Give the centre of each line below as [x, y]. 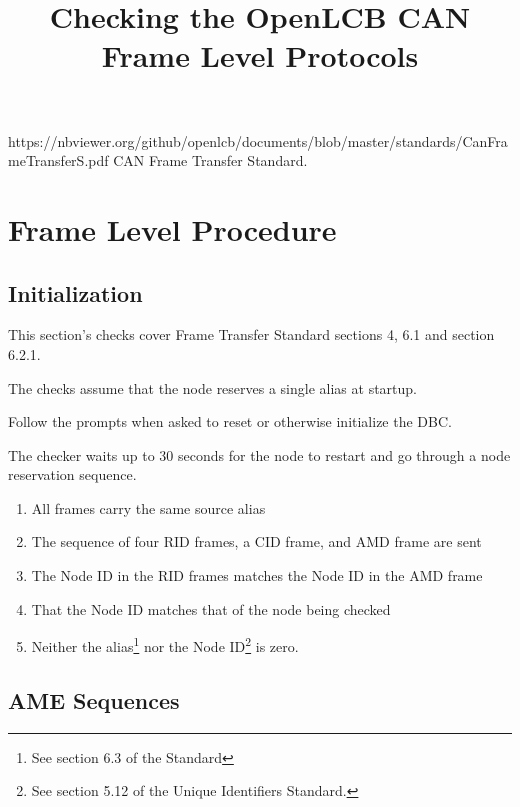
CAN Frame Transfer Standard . [210, 160]
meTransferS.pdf [58, 160]
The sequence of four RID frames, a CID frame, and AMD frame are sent [256, 541]
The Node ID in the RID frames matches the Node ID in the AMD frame [257, 575]
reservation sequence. [72, 474]
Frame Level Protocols [260, 55]
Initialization [75, 292]
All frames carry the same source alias [148, 507]
